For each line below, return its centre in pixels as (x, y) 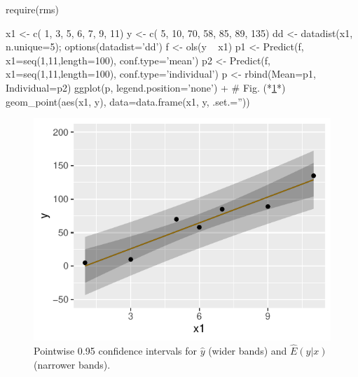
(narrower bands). (72, 364)
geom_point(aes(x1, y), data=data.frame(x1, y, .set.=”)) (128, 101)
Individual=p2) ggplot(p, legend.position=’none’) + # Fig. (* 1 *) (146, 87)
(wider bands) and (248, 350)
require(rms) (33, 9)
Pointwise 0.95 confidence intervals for (115, 350)
